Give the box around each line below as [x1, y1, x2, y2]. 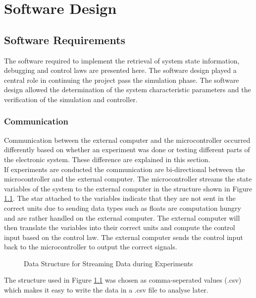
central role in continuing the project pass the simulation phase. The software [4, 74, 239, 85]
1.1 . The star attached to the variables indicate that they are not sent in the [4, 193, 236, 203]
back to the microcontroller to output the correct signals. [4, 241, 177, 252]
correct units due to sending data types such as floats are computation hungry [4, 202, 241, 213]
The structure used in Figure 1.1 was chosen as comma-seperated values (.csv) [4, 275, 242, 285]
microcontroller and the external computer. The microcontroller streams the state [4, 174, 252, 184]
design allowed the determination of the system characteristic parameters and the [4, 84, 251, 95]
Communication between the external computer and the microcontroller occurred [4, 134, 251, 145]
